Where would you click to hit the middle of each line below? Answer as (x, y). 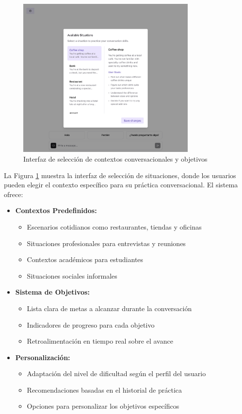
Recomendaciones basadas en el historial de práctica (105, 389)
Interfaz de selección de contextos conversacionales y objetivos (115, 158)
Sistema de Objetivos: (52, 292)
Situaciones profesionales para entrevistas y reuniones (106, 243)
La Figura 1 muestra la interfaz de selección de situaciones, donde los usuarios (120, 175)
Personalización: (43, 357)
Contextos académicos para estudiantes (85, 259)
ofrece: (14, 194)
